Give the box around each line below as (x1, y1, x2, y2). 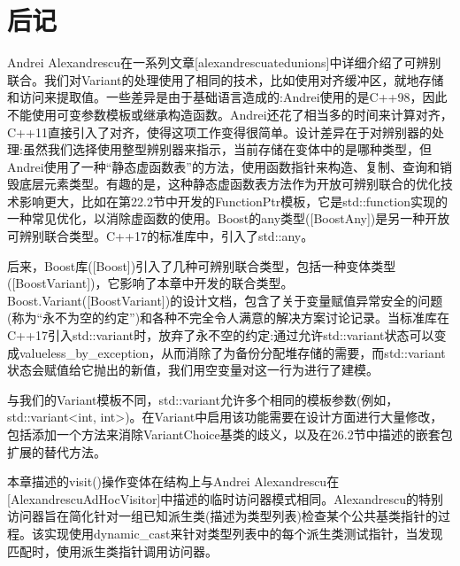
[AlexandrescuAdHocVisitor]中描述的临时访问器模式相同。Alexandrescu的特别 (7, 489, 444, 508)
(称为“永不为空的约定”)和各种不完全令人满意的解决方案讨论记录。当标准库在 (7, 308, 450, 327)
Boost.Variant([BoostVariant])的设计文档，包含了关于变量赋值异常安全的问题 (7, 291, 443, 309)
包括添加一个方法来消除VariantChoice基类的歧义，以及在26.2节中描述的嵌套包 (7, 425, 453, 443)
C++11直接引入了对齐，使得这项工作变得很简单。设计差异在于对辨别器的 (7, 122, 432, 141)
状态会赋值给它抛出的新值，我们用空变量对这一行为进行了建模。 (7, 361, 379, 379)
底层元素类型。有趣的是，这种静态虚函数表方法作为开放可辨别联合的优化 (19, 174, 441, 193)
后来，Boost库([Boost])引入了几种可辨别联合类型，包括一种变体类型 (7, 256, 396, 275)
